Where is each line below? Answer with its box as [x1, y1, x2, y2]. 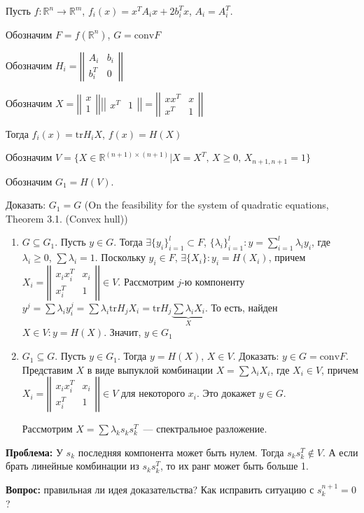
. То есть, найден [204, 300, 278, 315]
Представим [22, 362, 73, 377]
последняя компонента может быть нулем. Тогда [78, 444, 284, 459]
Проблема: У [6, 444, 63, 459]
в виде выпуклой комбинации [87, 362, 213, 377]
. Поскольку [94, 250, 146, 265]
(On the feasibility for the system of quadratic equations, [84, 197, 329, 212]
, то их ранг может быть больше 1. [160, 458, 309, 473]
